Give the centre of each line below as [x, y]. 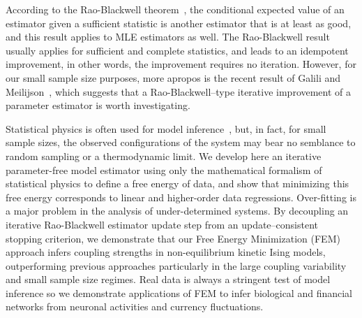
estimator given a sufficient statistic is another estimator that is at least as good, [179, 23]
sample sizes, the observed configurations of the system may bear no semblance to [181, 142]
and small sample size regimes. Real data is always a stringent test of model [168, 279]
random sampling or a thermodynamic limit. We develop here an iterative [164, 156]
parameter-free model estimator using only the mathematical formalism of [164, 169]
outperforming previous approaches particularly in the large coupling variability [176, 265]
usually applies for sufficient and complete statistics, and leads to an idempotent [177, 50]
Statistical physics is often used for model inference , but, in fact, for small [166, 128]
